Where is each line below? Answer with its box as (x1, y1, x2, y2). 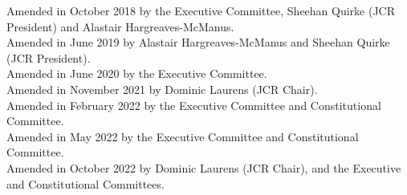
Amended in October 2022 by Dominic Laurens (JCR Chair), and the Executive (6, 159, 401, 176)
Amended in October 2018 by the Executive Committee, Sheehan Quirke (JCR (6, 2, 396, 18)
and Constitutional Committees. (6, 175, 165, 192)
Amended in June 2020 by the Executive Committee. (6, 65, 267, 82)
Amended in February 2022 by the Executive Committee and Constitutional (6, 96, 381, 113)
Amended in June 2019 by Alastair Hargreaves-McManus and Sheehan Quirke (6, 34, 390, 51)
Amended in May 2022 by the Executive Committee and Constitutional (6, 128, 359, 144)
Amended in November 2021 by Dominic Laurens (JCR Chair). (6, 80, 318, 97)
